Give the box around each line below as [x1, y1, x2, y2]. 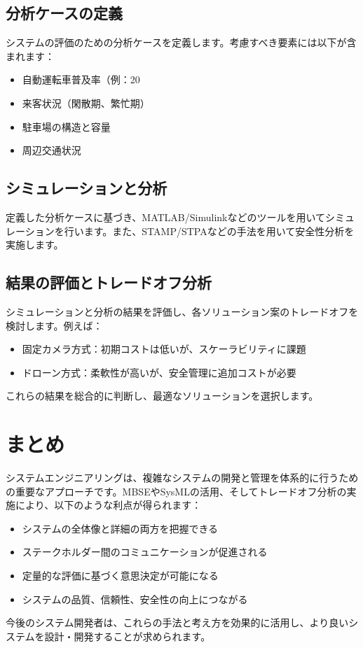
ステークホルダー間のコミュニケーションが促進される [22, 544, 268, 559]
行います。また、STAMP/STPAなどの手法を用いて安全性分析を [64, 223, 355, 238]
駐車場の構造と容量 [22, 119, 111, 134]
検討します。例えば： [6, 318, 103, 332]
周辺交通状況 [22, 143, 81, 157]
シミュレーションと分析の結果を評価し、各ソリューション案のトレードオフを [6, 304, 359, 318]
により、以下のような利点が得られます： [15, 498, 202, 512]
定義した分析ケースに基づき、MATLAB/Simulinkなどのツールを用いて [6, 209, 326, 224]
